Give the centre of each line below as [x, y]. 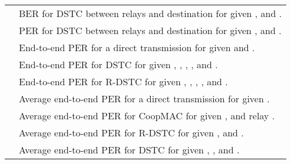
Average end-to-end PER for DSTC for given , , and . [129, 150]
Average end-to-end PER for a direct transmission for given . [144, 98]
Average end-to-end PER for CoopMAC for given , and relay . [147, 116]
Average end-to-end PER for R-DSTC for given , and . [131, 133]
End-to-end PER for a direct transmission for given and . [137, 47]
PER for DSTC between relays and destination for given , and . [150, 30]
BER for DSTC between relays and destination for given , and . [151, 13]
